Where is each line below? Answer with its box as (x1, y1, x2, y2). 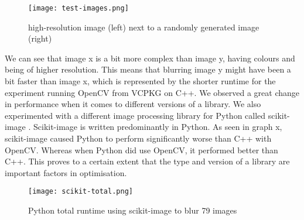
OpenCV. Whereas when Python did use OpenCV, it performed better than (5, 143, 278, 156)
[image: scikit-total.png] (28, 187, 133, 196)
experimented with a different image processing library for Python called (5, 109, 266, 121)
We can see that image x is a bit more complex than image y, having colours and (5, 51, 295, 64)
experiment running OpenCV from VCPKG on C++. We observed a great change (5, 86, 300, 98)
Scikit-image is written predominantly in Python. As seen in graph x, (33, 121, 282, 133)
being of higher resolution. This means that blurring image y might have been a (5, 63, 291, 75)
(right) (28, 32, 52, 44)
